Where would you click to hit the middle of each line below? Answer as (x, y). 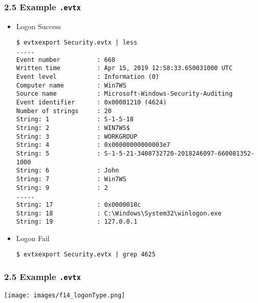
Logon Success (39, 26)
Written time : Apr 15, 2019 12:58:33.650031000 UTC (124, 68)
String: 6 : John (68, 171)
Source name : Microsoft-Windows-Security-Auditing (124, 94)
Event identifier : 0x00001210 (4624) (91, 102)
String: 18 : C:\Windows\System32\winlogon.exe (119, 213)
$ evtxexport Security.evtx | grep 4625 (86, 255)
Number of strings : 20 (64, 111)
